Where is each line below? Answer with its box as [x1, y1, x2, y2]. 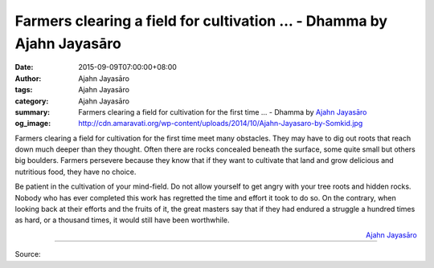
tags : [14, 85, 33, 95]
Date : [14, 63, 34, 72]
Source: [14, 250, 41, 259]
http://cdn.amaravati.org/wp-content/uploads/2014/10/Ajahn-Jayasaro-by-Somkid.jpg [78, 119, 363, 128]
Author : [14, 73, 42, 83]
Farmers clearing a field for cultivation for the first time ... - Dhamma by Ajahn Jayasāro [78, 107, 367, 116]
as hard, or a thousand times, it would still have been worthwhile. [14, 215, 230, 225]
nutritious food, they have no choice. [14, 167, 137, 177]
